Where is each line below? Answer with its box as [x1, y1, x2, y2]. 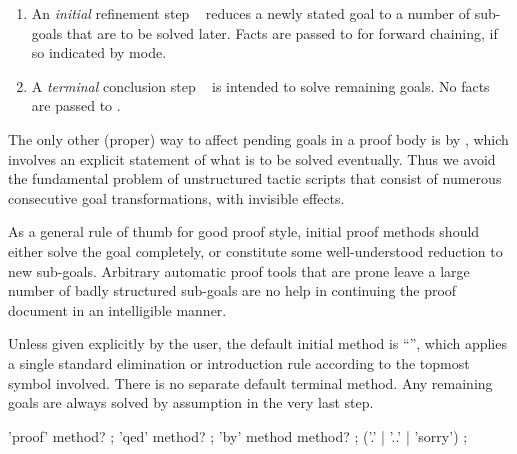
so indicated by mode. [31, 42, 167, 63]
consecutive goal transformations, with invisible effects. [8, 187, 345, 208]
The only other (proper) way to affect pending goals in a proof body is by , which [8, 128, 509, 149]
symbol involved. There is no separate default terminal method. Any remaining [8, 372, 493, 393]
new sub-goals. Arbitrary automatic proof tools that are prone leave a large [8, 260, 470, 281]
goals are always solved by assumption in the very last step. [8, 392, 374, 413]
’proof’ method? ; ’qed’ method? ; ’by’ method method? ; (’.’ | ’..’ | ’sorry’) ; [8, 425, 468, 446]
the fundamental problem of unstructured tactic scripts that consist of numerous [8, 168, 502, 189]
